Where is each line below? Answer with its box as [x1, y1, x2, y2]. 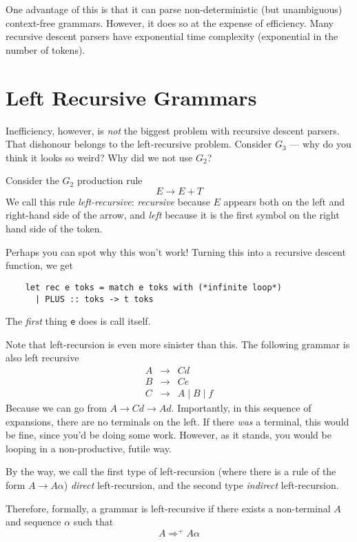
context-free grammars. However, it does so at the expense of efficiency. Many [6, 15, 334, 30]
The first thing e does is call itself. [6, 314, 151, 328]
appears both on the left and [223, 194, 345, 208]
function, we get [6, 258, 73, 272]
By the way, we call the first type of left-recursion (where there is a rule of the [6, 464, 336, 479]
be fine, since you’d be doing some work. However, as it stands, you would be [6, 428, 331, 442]
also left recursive [6, 350, 79, 365]
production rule [76, 173, 143, 188]
